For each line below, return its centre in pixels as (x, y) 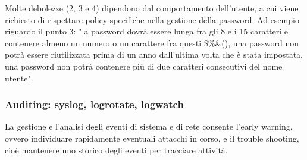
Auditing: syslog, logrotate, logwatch (94, 104)
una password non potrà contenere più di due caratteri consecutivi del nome (144, 66)
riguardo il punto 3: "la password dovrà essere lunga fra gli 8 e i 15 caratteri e (147, 31)
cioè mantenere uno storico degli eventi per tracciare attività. (116, 150)
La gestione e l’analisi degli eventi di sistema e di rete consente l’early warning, (149, 126)
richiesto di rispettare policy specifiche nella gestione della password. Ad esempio (152, 19)
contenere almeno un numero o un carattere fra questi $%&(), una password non (152, 43)
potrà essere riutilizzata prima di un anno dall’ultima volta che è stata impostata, (154, 54)
